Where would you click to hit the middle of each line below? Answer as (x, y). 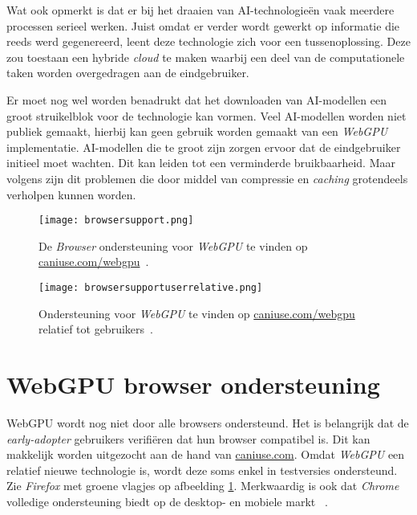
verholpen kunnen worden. (71, 194)
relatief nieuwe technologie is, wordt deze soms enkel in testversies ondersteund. (202, 470)
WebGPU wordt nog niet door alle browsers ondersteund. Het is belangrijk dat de (208, 422)
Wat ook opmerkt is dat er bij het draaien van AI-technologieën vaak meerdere (200, 10)
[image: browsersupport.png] (116, 221)
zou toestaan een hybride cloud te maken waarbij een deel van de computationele (206, 57)
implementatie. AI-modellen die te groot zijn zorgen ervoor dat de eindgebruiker (204, 147)
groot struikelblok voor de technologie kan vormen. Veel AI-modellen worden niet (206, 115)
